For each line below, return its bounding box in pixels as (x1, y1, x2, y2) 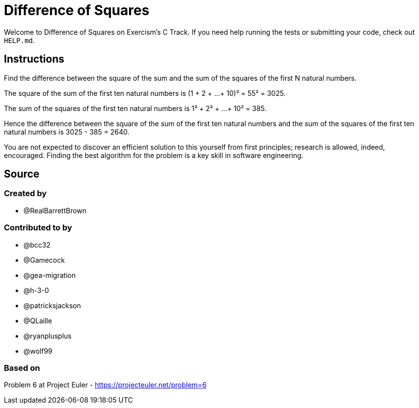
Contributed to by (4, 223, 72, 233)
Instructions (4, 53, 65, 66)
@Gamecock (23, 255, 65, 264)
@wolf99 (23, 346, 53, 355)
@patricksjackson (23, 301, 81, 310)
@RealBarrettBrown (23, 206, 87, 215)
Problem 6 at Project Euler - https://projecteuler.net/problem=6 (4, 381, 207, 389)
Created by (4, 188, 47, 199)
